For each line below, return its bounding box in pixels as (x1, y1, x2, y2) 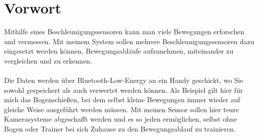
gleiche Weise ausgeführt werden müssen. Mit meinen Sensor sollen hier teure (4, 104, 239, 114)
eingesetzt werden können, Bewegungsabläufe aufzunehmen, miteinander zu (4, 46, 234, 56)
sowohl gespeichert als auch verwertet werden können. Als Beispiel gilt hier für (4, 84, 243, 95)
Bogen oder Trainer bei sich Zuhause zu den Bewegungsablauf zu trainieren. (4, 124, 236, 134)
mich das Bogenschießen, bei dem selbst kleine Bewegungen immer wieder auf (4, 94, 241, 105)
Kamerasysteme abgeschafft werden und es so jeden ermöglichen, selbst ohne (4, 114, 237, 124)
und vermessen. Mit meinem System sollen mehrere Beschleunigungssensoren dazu (4, 36, 255, 46)
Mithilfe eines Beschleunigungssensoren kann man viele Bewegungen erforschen (4, 26, 245, 37)
